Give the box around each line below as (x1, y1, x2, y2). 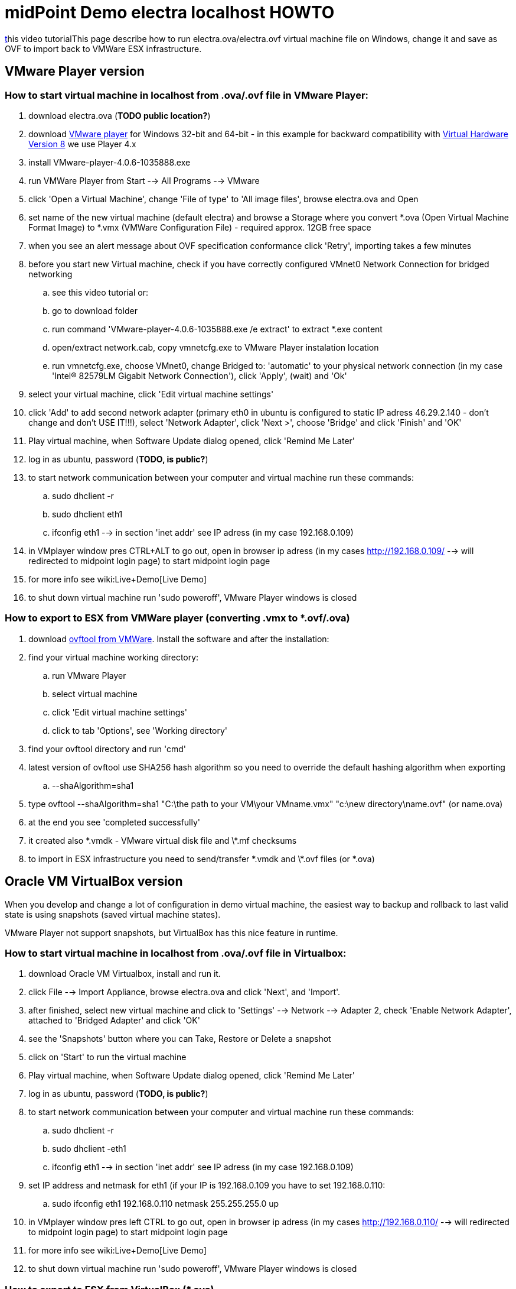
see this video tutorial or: (52, 287, 148, 297)
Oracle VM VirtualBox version (5, 874, 183, 889)
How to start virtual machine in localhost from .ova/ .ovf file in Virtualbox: (5, 947, 347, 959)
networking (28, 268, 73, 279)
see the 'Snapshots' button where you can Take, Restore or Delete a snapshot (28, 1034, 331, 1044)
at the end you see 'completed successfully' (28, 817, 201, 827)
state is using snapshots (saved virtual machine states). (5, 909, 221, 919)
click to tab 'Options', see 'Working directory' (52, 725, 227, 736)
